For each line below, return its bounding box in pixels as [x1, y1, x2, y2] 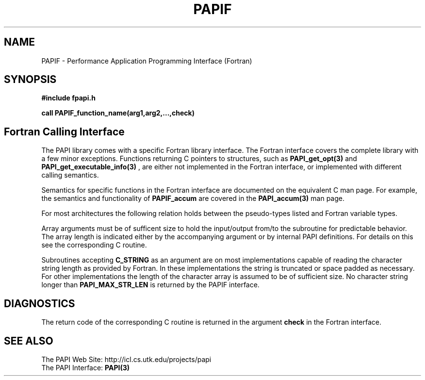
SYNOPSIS [4, 73, 57, 86]
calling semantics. [41, 171, 99, 180]
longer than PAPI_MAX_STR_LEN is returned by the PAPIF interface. [41, 281, 260, 289]
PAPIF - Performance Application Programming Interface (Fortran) [41, 56, 252, 65]
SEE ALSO [4, 334, 53, 347]
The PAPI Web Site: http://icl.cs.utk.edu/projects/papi [41, 355, 212, 363]
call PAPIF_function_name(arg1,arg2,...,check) [41, 109, 195, 117]
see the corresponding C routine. [41, 241, 147, 249]
